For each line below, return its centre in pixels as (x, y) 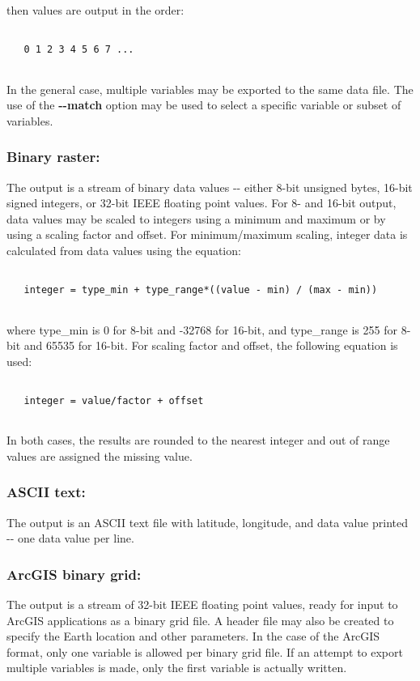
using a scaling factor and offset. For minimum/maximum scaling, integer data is (207, 234)
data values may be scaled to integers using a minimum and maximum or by (196, 218)
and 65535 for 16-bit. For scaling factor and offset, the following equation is (211, 345)
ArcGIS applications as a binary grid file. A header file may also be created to (200, 620)
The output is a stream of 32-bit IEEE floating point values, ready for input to (202, 604)
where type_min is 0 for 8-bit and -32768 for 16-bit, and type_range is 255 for (202, 329)
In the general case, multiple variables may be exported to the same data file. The (210, 89)
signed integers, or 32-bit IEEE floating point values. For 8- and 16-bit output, (202, 203)
